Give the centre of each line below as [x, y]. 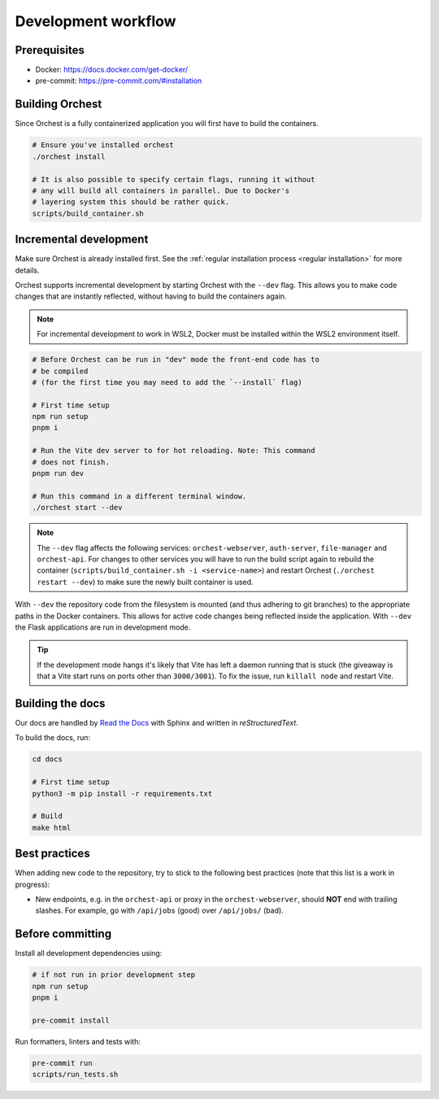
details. [27, 270]
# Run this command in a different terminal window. [139, 496]
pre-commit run [62, 1063]
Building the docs [60, 703]
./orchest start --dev [77, 508]
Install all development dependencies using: [89, 953]
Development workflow [96, 21]
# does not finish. [71, 462]
